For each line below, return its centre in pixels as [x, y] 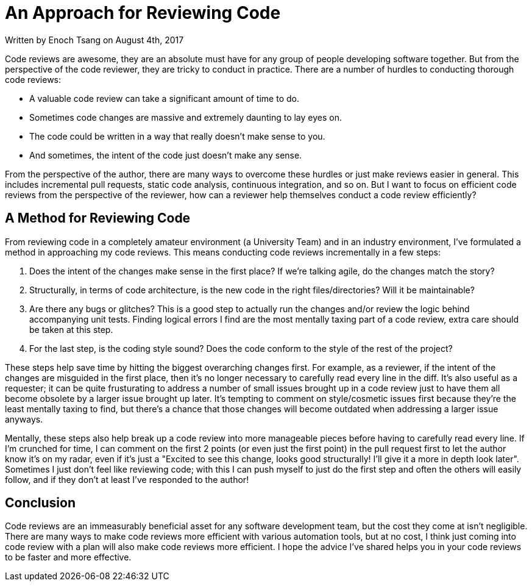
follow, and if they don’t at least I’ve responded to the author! [127, 479]
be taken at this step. [71, 329]
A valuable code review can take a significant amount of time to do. [164, 98]
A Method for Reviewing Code [98, 218]
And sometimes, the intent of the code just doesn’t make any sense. [166, 155]
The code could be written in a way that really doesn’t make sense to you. [177, 136]
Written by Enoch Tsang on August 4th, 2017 [94, 40]
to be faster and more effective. [68, 557]
